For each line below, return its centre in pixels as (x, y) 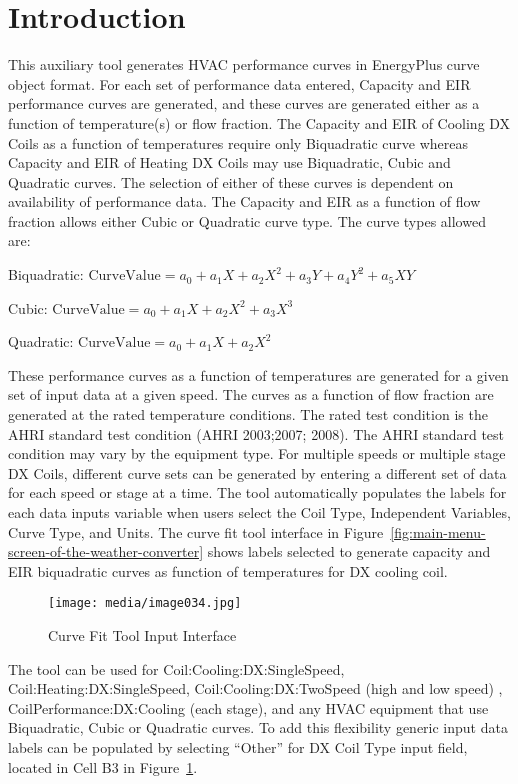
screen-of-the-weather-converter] (106, 551)
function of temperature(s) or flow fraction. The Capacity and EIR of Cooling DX (259, 122)
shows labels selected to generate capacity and (349, 551)
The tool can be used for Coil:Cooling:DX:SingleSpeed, (176, 668)
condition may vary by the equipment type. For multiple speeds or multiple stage (257, 453)
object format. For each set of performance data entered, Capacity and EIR (239, 83)
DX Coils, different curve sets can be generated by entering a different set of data (257, 472)
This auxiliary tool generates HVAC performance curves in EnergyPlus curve (244, 64)
